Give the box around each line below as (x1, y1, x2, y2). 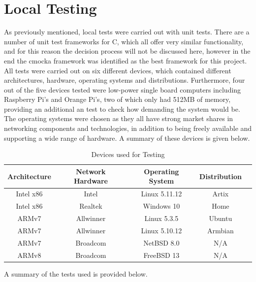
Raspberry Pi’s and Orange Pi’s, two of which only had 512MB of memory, (4, 94, 231, 104)
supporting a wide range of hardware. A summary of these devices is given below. (4, 132, 250, 143)
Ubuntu (209, 213, 232, 223)
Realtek (79, 201, 102, 211)
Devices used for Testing (91, 149, 165, 159)
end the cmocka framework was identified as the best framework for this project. (4, 55, 247, 65)
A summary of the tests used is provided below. (4, 268, 148, 279)
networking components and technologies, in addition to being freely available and (4, 123, 252, 133)
